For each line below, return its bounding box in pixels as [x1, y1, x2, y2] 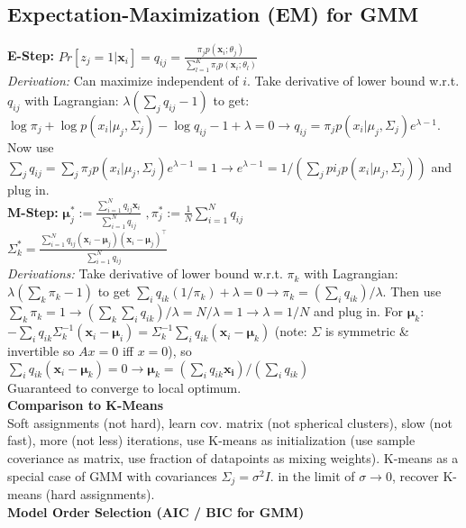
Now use [7, 137, 54, 156]
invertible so [7, 341, 75, 360]
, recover [391, 466, 439, 485]
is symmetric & [324, 322, 409, 341]
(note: [274, 322, 307, 341]
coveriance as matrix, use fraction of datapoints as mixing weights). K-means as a [7, 449, 459, 468]
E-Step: [7, 46, 54, 65]
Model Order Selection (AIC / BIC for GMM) [7, 502, 305, 521]
